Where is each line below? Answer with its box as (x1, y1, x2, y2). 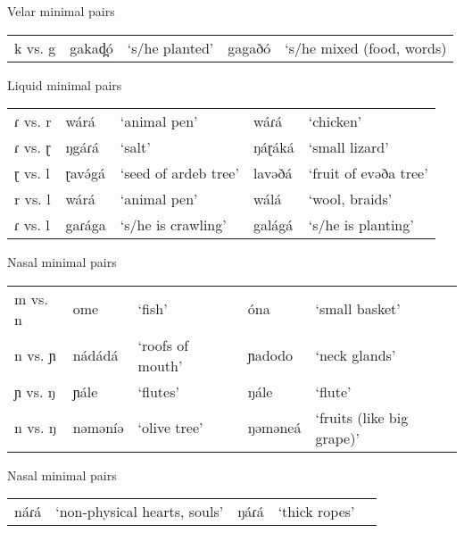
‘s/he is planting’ (308, 214, 414, 236)
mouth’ (137, 354, 183, 376)
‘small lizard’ (308, 137, 389, 158)
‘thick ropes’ (278, 501, 355, 522)
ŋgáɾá (65, 137, 99, 158)
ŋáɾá (237, 501, 264, 522)
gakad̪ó (70, 37, 113, 58)
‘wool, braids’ (308, 188, 393, 210)
